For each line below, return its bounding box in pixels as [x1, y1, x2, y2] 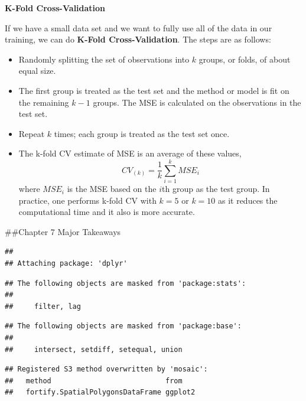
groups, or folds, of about [198, 53, 291, 65]
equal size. [18, 64, 56, 77]
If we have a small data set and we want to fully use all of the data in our [5, 21, 272, 34]
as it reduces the [217, 194, 278, 206]
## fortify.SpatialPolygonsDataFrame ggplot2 [5, 388, 196, 397]
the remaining [18, 96, 69, 108]
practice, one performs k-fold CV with [18, 194, 157, 206]
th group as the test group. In [162, 182, 270, 195]
